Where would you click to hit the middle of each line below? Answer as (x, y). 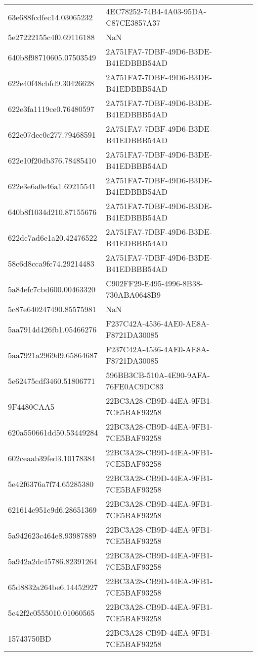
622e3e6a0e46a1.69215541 (52, 186)
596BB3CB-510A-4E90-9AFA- (158, 375)
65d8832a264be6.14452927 (53, 587)
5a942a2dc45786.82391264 (53, 561)
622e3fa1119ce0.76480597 (51, 109)
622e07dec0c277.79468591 (52, 134)
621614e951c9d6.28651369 (52, 509)
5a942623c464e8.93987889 (52, 535)
